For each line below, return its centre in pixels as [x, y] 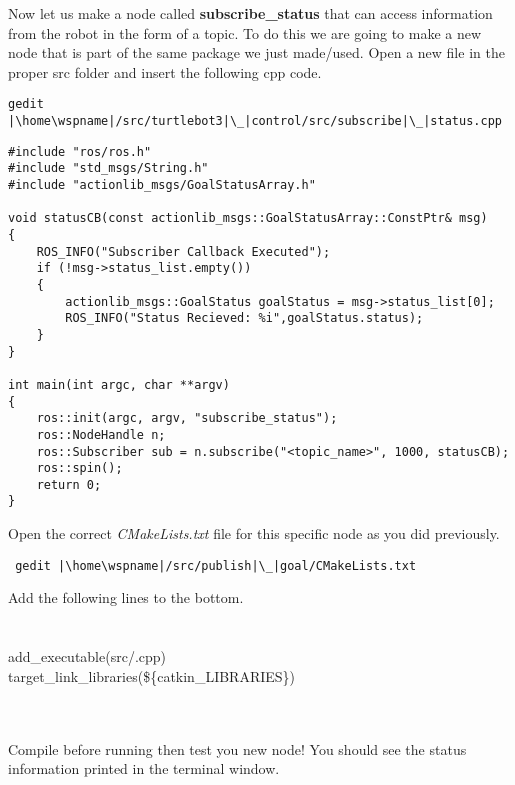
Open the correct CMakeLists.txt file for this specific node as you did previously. [254, 533]
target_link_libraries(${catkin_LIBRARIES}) [152, 675]
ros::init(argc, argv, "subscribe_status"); [187, 418]
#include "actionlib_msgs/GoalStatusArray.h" [162, 185]
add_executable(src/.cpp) [87, 656]
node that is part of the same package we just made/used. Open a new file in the [256, 52]
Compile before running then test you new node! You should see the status [237, 748]
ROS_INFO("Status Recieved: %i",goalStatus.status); [244, 318]
